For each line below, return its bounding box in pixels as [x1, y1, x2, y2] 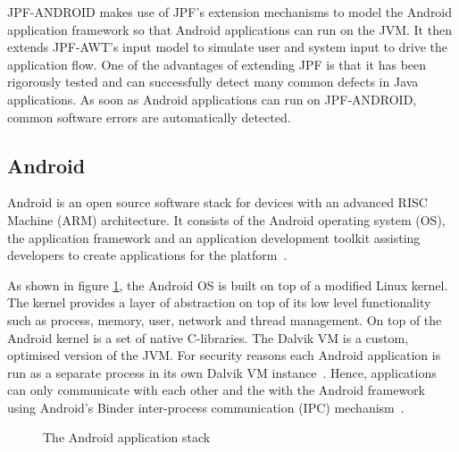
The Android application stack [43, 428, 211, 447]
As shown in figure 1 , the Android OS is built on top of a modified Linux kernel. [7, 275, 448, 294]
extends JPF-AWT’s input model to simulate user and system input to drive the [7, 38, 448, 56]
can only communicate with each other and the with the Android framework [7, 381, 425, 399]
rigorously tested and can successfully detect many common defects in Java [7, 72, 419, 91]
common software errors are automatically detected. [7, 107, 291, 126]
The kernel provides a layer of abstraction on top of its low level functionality [7, 293, 431, 312]
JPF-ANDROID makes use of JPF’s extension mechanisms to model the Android [7, 3, 453, 21]
